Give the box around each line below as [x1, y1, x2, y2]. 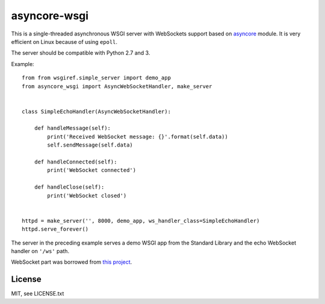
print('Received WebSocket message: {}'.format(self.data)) [47, 133, 228, 140]
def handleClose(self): [34, 184, 105, 190]
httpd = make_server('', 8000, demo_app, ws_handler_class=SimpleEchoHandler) [22, 217, 260, 224]
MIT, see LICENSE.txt [11, 290, 64, 297]
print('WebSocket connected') [47, 167, 137, 174]
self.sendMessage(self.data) [47, 142, 134, 148]
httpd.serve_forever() [22, 226, 89, 233]
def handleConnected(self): [34, 159, 117, 165]
